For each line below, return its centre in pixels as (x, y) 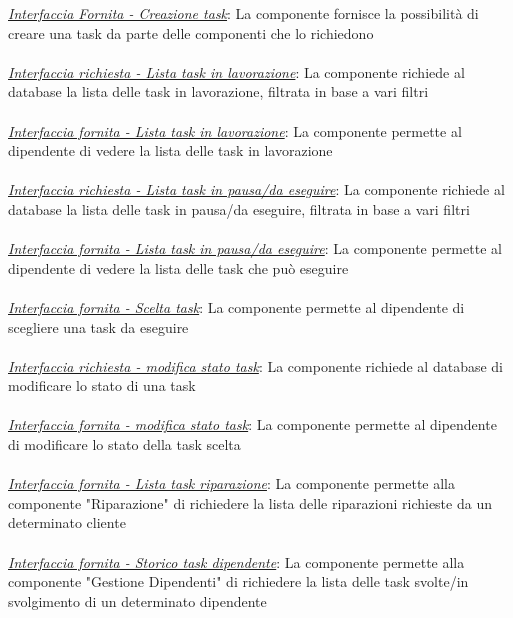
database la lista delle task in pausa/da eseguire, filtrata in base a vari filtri (239, 208)
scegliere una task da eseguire (98, 326)
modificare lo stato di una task (102, 385)
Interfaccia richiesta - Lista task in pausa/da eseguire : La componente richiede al (256, 189)
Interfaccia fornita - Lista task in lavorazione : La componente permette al (235, 130)
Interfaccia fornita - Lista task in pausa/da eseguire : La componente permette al (255, 248)
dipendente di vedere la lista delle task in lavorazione (170, 150)
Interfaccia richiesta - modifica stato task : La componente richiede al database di (256, 365)
